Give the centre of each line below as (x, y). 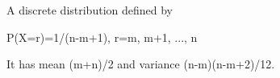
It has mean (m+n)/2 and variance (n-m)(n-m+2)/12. (141, 64)
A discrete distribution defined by (90, 10)
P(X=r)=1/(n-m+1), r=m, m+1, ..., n (102, 37)
